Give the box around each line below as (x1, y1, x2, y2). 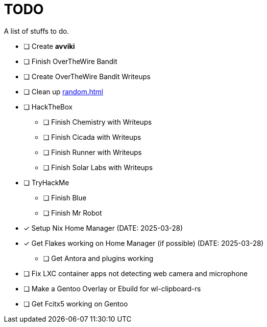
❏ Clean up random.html (24, 87, 103, 96)
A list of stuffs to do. (4, 26, 69, 35)
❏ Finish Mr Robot (43, 208, 102, 217)
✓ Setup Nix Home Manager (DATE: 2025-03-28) (24, 223, 183, 232)
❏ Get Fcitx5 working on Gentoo (24, 299, 128, 308)
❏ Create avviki (24, 42, 75, 50)
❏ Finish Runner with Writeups (43, 148, 142, 156)
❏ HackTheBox (24, 102, 73, 111)
